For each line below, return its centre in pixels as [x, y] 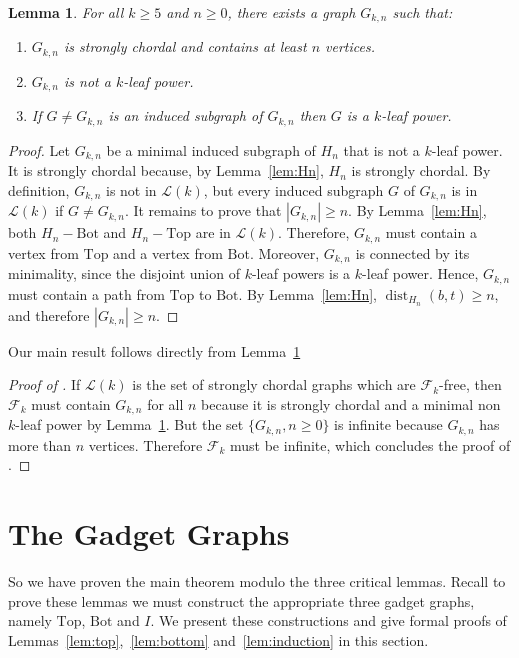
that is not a [381, 149]
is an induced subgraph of [185, 115]
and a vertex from [168, 252]
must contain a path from [86, 293]
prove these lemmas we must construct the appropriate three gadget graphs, [241, 600]
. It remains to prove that [203, 210]
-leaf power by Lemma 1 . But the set [129, 424]
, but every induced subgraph [293, 189]
